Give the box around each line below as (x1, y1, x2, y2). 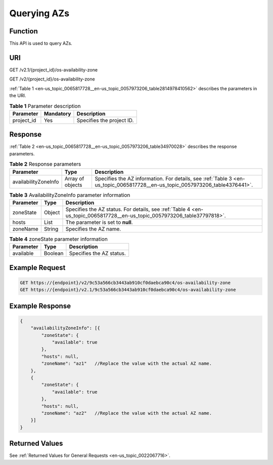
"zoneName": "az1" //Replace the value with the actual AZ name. (41, 361, 212, 367)
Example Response (9, 301, 71, 310)
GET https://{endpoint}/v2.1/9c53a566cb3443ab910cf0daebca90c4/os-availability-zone (20, 287, 236, 293)
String (43, 225, 59, 232)
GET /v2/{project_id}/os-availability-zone (9, 76, 96, 82)
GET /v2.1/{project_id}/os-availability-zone (9, 66, 98, 73)
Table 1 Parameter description (9, 102, 81, 109)
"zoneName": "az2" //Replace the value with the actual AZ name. (41, 410, 212, 416)
